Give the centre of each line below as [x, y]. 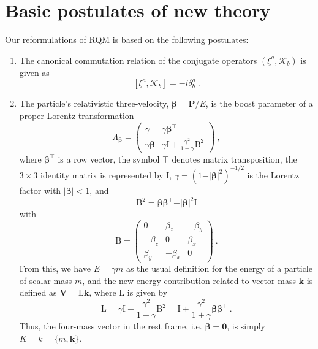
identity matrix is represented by [102, 174]
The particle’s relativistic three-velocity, [94, 103]
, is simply [246, 326]
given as [34, 72]
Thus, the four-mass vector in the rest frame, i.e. [111, 326]
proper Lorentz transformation [77, 115]
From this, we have [55, 268]
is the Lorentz [273, 174]
